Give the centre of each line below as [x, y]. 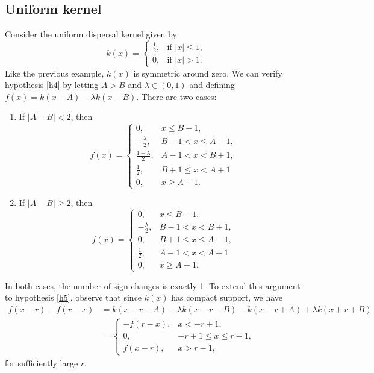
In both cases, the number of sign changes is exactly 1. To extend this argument [153, 285]
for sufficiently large [42, 362]
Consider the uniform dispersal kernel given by [91, 34]
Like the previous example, [55, 73]
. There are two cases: [176, 96]
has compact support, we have [227, 297]
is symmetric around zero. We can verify [208, 73]
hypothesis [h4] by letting [52, 85]
